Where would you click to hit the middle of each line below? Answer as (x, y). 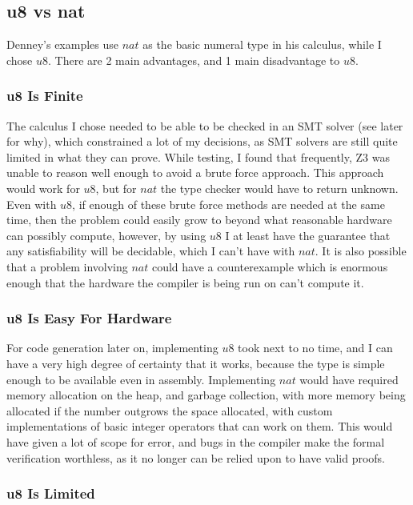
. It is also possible (361, 251)
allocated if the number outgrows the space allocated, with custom (170, 410)
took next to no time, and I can (315, 348)
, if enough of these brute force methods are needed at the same (229, 204)
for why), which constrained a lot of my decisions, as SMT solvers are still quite (202, 141)
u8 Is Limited (51, 493)
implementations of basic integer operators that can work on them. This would (200, 426)
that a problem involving (67, 266)
